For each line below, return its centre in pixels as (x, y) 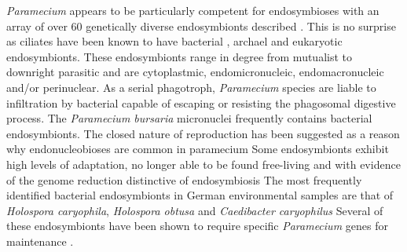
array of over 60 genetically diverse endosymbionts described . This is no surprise (201, 26)
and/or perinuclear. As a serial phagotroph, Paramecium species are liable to (191, 87)
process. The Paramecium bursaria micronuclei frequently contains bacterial (189, 118)
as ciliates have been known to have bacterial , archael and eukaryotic (174, 41)
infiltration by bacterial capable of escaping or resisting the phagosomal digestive (201, 102)
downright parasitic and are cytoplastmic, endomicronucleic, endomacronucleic (195, 72)
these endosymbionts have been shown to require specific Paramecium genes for (197, 226)
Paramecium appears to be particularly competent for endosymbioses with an (193, 10)
